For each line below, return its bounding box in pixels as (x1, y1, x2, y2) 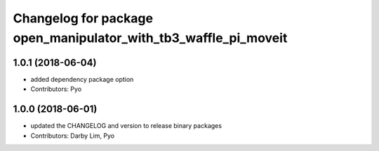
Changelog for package (13, 10, 154, 26)
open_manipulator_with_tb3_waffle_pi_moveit (13, 30, 288, 45)
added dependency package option (30, 75, 134, 83)
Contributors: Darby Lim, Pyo (30, 131, 115, 140)
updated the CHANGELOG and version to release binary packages (30, 122, 222, 130)
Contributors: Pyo (30, 85, 82, 94)
